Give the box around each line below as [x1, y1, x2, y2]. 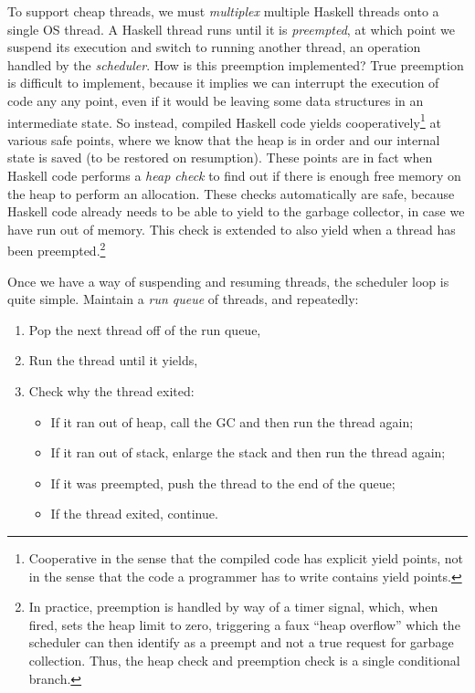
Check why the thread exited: [28, 382, 195, 400]
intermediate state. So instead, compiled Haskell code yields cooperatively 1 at [7, 110, 441, 131]
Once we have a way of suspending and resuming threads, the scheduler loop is [7, 271, 449, 290]
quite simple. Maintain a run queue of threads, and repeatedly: [7, 289, 359, 309]
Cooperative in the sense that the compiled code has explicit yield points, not [28, 548, 463, 567]
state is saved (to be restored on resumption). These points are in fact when [7, 148, 433, 167]
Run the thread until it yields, [28, 351, 198, 370]
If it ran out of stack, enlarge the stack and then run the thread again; [50, 443, 446, 462]
